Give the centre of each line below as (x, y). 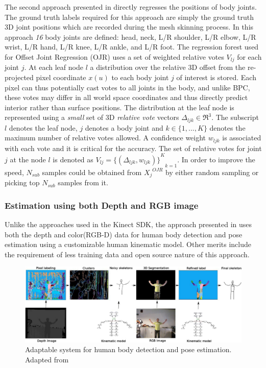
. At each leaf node (54, 67)
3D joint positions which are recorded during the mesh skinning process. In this (129, 27)
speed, (14, 172)
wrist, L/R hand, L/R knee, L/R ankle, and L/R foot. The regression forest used (132, 47)
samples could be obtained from (92, 172)
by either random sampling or (212, 172)
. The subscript (235, 117)
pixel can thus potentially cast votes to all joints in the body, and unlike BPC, (127, 87)
